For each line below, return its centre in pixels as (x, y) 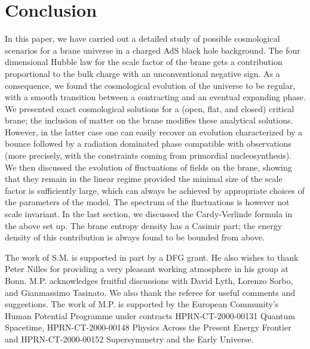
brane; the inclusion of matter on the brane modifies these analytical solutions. (149, 120)
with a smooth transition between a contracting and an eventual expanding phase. (155, 97)
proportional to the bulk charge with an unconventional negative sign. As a (142, 73)
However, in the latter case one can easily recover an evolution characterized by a (154, 132)
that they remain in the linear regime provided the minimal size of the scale (144, 179)
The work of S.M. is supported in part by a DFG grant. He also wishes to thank (152, 257)
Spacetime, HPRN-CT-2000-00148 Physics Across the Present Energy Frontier (148, 327)
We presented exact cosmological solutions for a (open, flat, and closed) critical (150, 108)
